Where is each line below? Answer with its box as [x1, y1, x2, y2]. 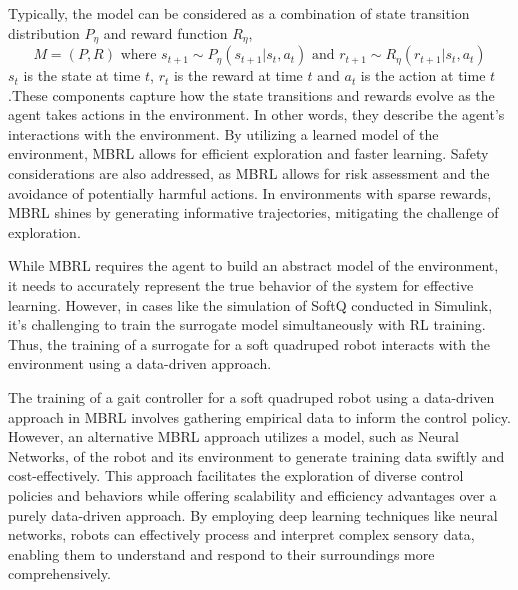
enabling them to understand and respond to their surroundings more [8, 543, 435, 564]
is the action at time [360, 65, 486, 86]
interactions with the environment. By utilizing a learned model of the [8, 123, 439, 144]
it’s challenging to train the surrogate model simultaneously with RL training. [8, 314, 486, 335]
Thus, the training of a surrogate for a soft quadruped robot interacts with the [8, 333, 491, 354]
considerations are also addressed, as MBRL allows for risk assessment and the [8, 163, 490, 184]
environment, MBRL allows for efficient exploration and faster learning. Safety [8, 143, 489, 164]
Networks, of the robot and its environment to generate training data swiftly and [8, 445, 505, 466]
